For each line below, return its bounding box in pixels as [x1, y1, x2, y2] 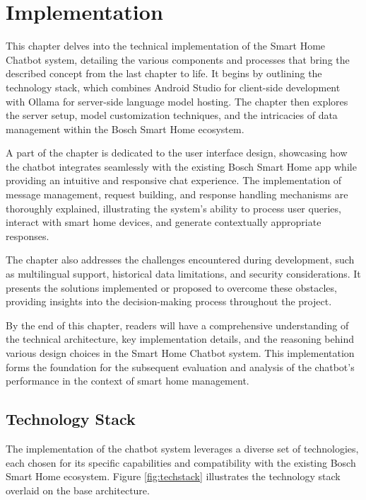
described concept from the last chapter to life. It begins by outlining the [6, 66, 322, 81]
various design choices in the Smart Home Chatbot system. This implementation [6, 346, 355, 360]
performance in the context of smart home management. [6, 373, 249, 388]
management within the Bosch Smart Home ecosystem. [6, 121, 244, 136]
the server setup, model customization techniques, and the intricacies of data [6, 108, 338, 123]
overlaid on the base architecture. [6, 482, 150, 497]
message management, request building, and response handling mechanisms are [6, 187, 348, 202]
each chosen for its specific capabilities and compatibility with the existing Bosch [6, 455, 356, 470]
